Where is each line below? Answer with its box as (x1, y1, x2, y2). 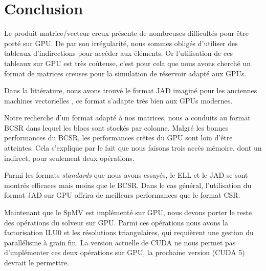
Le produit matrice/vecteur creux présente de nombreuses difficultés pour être (4, 28, 249, 38)
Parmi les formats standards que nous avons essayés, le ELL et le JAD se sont (4, 170, 248, 180)
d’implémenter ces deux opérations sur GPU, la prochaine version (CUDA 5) (4, 247, 245, 258)
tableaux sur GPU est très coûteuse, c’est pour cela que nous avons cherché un (4, 57, 251, 68)
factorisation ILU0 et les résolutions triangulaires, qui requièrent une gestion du (4, 227, 254, 238)
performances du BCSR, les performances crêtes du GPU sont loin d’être (4, 132, 233, 143)
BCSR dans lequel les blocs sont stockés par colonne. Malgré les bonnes (4, 122, 229, 133)
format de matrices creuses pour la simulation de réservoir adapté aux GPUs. (4, 68, 247, 78)
